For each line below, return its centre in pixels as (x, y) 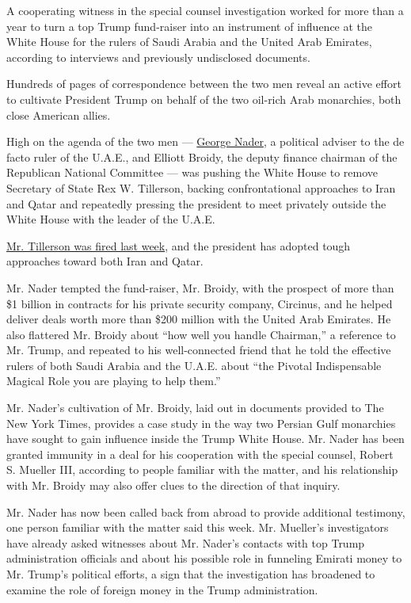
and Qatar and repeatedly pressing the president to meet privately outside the (196, 203)
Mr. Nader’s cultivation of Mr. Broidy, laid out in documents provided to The (195, 408)
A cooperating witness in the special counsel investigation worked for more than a (205, 10)
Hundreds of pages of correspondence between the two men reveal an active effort (204, 84)
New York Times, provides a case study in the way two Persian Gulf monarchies (201, 423)
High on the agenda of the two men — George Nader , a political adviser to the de (205, 141)
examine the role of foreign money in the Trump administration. (162, 589)
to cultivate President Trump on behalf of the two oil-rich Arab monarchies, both (204, 99)
